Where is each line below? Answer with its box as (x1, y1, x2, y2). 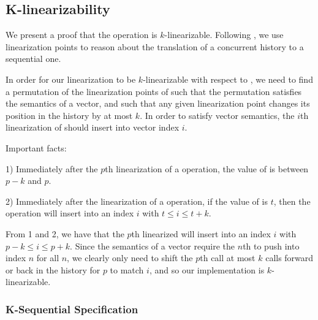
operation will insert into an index (6, 207, 134, 219)
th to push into (243, 239, 300, 252)
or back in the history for (6, 263, 100, 276)
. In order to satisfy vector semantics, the (140, 109, 295, 121)
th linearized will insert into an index (131, 227, 271, 240)
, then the (273, 194, 311, 207)
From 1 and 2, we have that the (6, 227, 124, 240)
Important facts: (6, 141, 67, 154)
